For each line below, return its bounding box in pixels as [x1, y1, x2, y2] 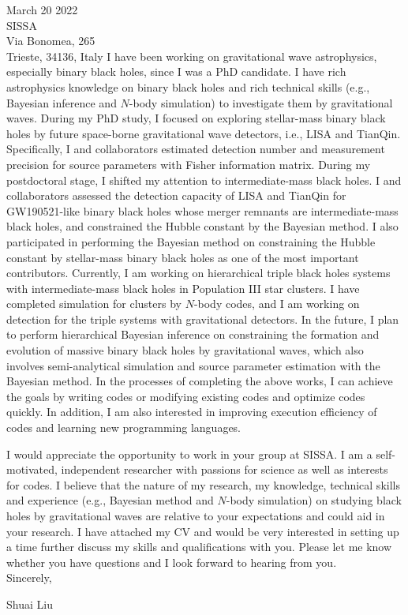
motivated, [6, 461, 58, 478]
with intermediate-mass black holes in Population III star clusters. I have [6, 279, 360, 296]
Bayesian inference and [6, 94, 117, 111]
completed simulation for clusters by [6, 295, 182, 312]
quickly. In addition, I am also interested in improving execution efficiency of [6, 403, 377, 420]
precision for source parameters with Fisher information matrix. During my [6, 156, 371, 172]
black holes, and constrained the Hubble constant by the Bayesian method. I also [6, 218, 399, 234]
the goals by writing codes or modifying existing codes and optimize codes [6, 388, 365, 404]
